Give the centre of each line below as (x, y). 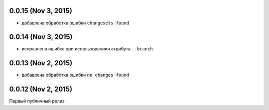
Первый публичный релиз (37, 101)
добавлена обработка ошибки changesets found (75, 23)
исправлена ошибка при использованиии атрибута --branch (87, 49)
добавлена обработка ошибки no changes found (75, 75)
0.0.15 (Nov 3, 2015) (41, 11)
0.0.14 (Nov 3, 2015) (41, 37)
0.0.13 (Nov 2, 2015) (41, 63)
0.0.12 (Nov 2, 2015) (41, 89)
